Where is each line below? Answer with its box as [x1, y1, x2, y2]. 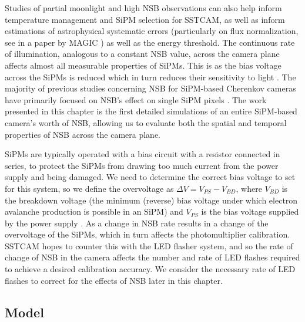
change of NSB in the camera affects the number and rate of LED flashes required [5, 251, 300, 263]
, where [236, 182, 262, 194]
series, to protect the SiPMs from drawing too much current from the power [5, 159, 279, 171]
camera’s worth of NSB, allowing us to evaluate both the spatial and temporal [5, 116, 287, 128]
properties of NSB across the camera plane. [5, 128, 161, 140]
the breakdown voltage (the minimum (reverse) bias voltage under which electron [5, 194, 298, 206]
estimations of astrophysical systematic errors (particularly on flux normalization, [5, 25, 299, 37]
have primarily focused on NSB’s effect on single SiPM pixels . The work [5, 93, 267, 106]
